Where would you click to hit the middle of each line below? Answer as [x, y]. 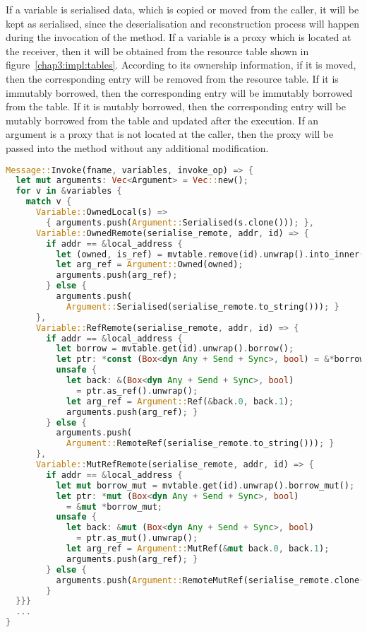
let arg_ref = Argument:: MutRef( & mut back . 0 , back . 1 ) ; [198, 549]
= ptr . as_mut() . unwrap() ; [137, 538]
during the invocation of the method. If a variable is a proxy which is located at [179, 37]
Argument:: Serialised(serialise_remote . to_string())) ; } [203, 306]
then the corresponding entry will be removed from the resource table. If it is [172, 78]
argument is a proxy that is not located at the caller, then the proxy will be [170, 134]
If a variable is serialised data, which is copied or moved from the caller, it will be [182, 9]
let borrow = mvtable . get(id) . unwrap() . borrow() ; [175, 349]
